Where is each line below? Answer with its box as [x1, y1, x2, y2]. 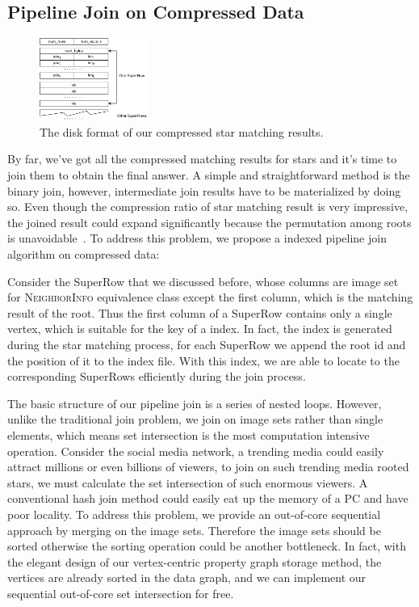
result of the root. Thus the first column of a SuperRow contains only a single [7, 304, 392, 321]
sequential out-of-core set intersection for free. [7, 584, 234, 601]
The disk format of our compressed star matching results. [40, 123, 324, 140]
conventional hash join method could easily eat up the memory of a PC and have [7, 490, 409, 507]
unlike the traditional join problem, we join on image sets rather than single [7, 411, 383, 428]
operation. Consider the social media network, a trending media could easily [7, 442, 384, 459]
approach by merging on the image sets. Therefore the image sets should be [7, 521, 381, 538]
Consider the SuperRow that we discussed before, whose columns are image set [7, 272, 399, 289]
